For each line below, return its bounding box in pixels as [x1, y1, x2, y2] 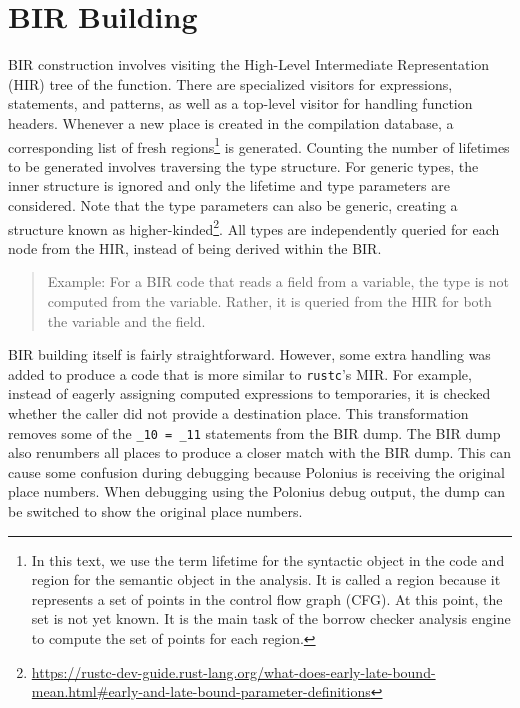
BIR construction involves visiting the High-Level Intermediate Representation [8, 54, 490, 75]
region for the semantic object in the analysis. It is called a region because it [31, 569, 501, 590]
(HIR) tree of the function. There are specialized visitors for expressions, [8, 73, 453, 94]
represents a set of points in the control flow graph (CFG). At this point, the [31, 588, 503, 609]
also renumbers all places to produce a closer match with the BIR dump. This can [8, 442, 511, 463]
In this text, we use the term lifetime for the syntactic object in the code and [31, 549, 505, 570]
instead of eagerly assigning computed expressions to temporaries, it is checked [8, 383, 491, 404]
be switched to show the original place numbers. [8, 501, 303, 522]
